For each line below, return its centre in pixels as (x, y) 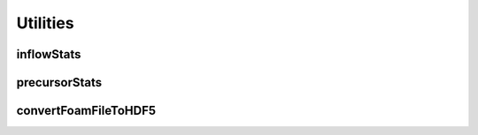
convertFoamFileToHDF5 (86, 111)
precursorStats (59, 82)
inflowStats (49, 54)
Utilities (45, 23)
